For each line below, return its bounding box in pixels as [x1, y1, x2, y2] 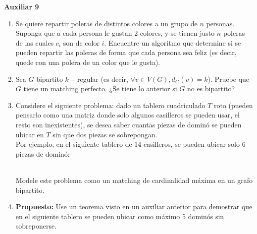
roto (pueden [213, 100, 253, 110]
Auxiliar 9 [4, 1, 39, 11]
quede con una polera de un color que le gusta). [15, 57, 160, 67]
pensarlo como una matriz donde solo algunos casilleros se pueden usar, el [15, 110, 240, 120]
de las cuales [15, 37, 54, 48]
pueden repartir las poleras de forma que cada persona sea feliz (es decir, [15, 47, 237, 58]
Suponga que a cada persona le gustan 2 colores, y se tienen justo [15, 28, 215, 38]
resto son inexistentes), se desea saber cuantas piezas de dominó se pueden [15, 119, 242, 129]
